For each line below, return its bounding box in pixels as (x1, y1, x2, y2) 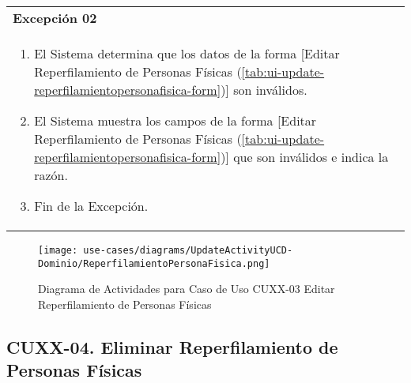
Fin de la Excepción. (34, 197, 149, 215)
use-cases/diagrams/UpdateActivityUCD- (83, 245, 293, 256)
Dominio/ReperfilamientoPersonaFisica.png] (38, 257, 270, 269)
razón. (34, 166, 68, 184)
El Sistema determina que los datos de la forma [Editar (34, 44, 340, 62)
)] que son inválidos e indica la (221, 148, 389, 166)
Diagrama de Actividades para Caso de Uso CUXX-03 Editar (38, 280, 335, 297)
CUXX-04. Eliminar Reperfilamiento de (6, 334, 338, 359)
